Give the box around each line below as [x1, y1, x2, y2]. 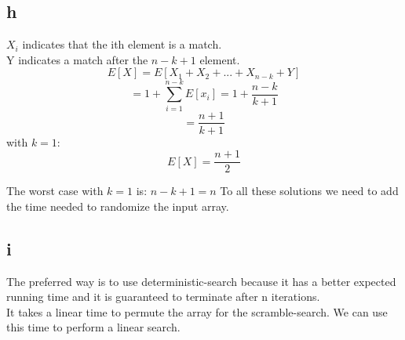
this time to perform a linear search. [6, 319, 181, 335]
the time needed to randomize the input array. [6, 197, 229, 214]
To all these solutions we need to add [220, 183, 399, 199]
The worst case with [6, 183, 104, 199]
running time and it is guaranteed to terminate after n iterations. [6, 288, 320, 305]
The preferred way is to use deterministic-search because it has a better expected [6, 273, 396, 289]
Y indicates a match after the [6, 51, 148, 67]
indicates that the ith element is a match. [22, 36, 222, 52]
